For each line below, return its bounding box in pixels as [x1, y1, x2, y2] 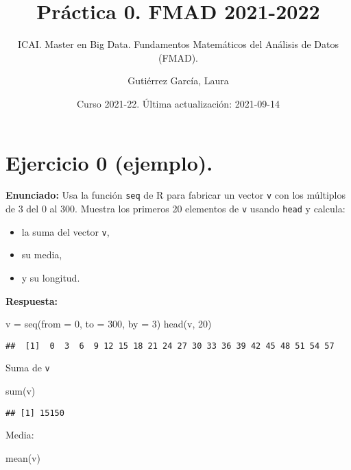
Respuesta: [5, 293, 58, 308]
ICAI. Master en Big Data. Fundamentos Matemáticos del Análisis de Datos [18, 37, 339, 51]
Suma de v [5, 360, 50, 375]
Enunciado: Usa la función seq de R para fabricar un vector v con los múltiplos [5, 188, 346, 202]
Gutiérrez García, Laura [128, 73, 229, 88]
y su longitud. [21, 271, 80, 284]
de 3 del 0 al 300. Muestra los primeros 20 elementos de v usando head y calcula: [5, 201, 346, 216]
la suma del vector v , [21, 224, 110, 238]
